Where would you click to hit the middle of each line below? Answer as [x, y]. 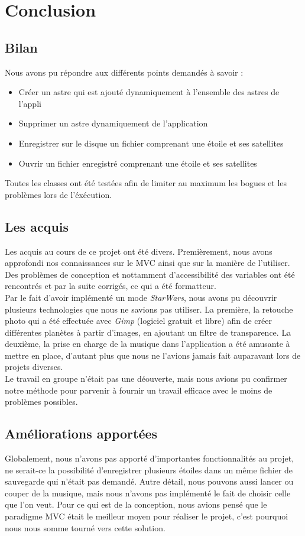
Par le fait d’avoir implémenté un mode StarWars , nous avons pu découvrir [141, 297]
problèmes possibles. [41, 402]
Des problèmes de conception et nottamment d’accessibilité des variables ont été [150, 274]
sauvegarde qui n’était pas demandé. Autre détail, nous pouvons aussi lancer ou [149, 481]
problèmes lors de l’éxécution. [59, 194]
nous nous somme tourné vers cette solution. [85, 527]
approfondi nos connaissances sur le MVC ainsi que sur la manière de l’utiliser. [147, 263]
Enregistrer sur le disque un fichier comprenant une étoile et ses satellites [151, 143]
